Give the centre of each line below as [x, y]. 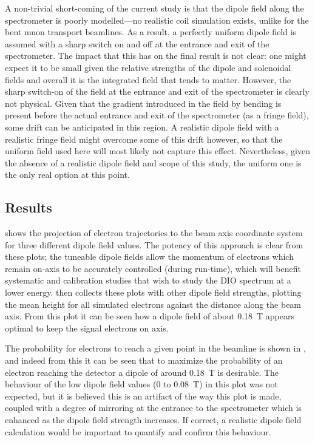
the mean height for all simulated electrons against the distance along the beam [153, 304]
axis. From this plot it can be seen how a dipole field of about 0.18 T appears [150, 316]
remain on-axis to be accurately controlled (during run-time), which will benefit [153, 268]
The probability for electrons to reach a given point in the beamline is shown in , [155, 348]
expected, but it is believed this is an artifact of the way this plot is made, [143, 396]
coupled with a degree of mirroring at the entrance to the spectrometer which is [153, 408]
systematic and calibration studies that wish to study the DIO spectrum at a [148, 280]
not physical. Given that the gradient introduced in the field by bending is [143, 103]
